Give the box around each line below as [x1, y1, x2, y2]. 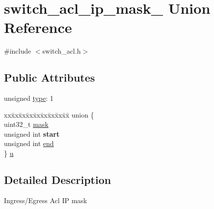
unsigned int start [4, 128, 60, 139]
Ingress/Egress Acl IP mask [4, 195, 87, 205]
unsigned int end [4, 138, 54, 149]
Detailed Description [4, 172, 111, 187]
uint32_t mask [4, 119, 49, 129]
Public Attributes [4, 70, 95, 85]
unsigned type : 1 [4, 93, 53, 103]
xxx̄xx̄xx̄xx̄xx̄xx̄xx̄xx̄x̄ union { [4, 109, 94, 119]
